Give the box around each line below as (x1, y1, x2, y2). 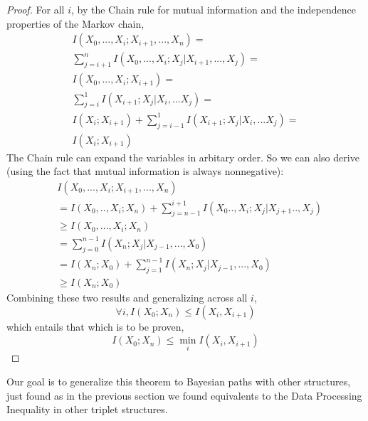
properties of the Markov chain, (6, 16, 144, 31)
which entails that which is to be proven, (6, 319, 184, 334)
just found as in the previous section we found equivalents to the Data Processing (6, 388, 362, 403)
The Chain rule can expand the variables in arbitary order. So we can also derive (6, 149, 359, 164)
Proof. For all (6, 2, 65, 16)
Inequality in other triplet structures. (6, 402, 168, 417)
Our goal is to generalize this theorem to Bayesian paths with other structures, (6, 374, 351, 389)
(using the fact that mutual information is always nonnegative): (6, 164, 284, 178)
